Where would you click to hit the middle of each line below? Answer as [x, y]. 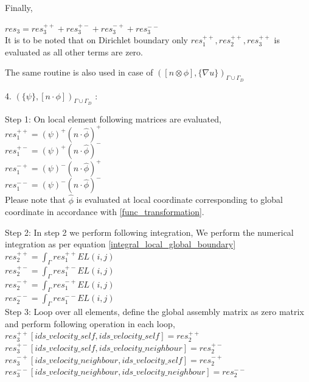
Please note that [35, 200]
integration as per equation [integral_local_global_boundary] [120, 244]
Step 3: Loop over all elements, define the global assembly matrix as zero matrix [154, 312]
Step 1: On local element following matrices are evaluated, [113, 118]
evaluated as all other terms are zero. [74, 51]
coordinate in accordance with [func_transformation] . [105, 212]
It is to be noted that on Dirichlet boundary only [96, 40]
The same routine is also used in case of [79, 72]
